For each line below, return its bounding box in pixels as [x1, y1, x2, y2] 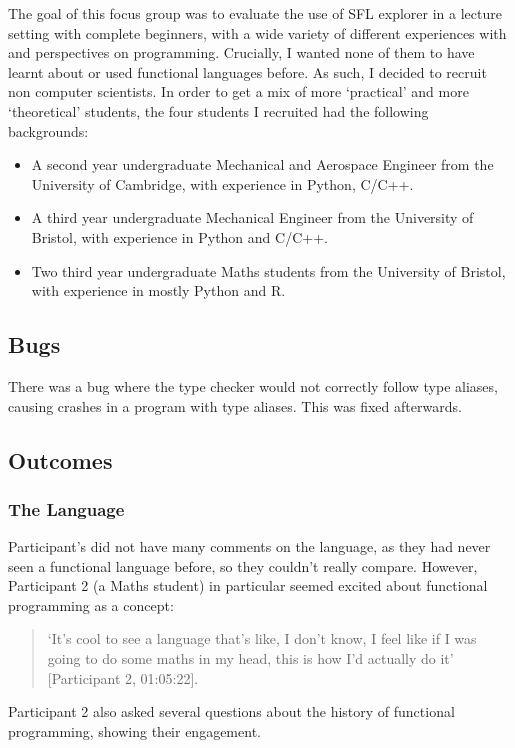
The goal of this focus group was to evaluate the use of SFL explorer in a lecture [8, 3, 502, 23]
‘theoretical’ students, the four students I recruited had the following [8, 100, 429, 121]
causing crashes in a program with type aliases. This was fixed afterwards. [8, 395, 462, 416]
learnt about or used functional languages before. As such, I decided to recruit [8, 61, 487, 82]
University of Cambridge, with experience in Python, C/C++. [31, 173, 414, 194]
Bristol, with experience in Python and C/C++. [31, 226, 328, 247]
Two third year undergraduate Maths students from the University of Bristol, [31, 260, 506, 281]
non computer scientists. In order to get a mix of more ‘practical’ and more [8, 81, 469, 102]
